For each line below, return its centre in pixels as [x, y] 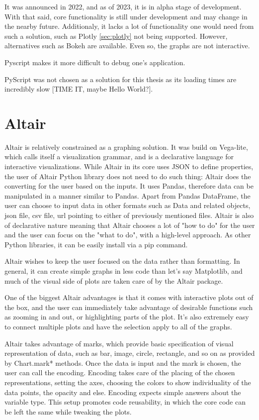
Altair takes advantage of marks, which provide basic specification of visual [119, 343]
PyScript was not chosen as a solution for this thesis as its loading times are [121, 79]
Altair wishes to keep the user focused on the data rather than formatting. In [122, 261]
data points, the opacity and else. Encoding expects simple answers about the [123, 392]
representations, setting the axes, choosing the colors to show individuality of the [128, 382]
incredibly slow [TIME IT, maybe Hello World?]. [79, 89]
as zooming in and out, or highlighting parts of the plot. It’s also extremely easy [127, 317]
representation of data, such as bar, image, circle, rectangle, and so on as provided [130, 353]
